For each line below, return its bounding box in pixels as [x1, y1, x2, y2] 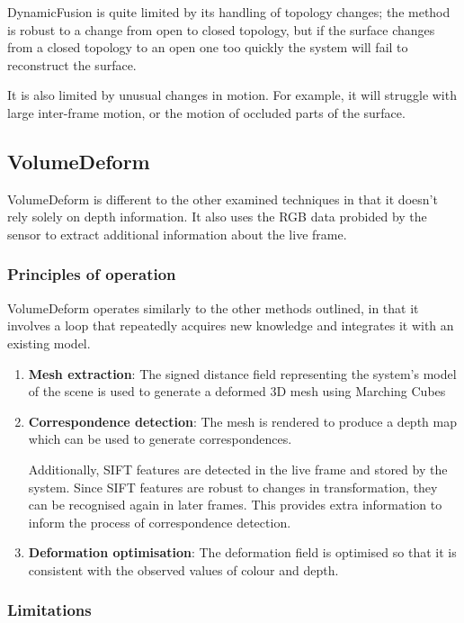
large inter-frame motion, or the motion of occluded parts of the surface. [7, 103, 406, 122]
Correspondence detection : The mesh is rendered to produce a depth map [28, 411, 457, 430]
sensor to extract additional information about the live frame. [7, 224, 347, 243]
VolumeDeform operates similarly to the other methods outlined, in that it [7, 298, 419, 317]
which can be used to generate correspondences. [28, 429, 292, 448]
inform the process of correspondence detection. [28, 512, 291, 531]
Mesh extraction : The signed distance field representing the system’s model [28, 364, 457, 383]
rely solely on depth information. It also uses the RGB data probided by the [7, 207, 427, 226]
